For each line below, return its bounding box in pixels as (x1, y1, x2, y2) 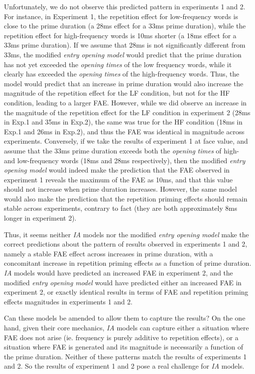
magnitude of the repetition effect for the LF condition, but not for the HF (4, 88, 230, 98)
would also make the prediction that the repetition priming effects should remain (4, 193, 248, 203)
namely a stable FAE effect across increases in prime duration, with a (4, 248, 213, 258)
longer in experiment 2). (4, 213, 77, 223)
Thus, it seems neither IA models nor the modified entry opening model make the (4, 229, 249, 239)
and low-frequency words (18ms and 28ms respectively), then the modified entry (4, 155, 245, 165)
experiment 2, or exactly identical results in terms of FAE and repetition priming (4, 287, 249, 297)
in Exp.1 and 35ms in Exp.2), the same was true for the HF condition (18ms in (4, 117, 243, 127)
